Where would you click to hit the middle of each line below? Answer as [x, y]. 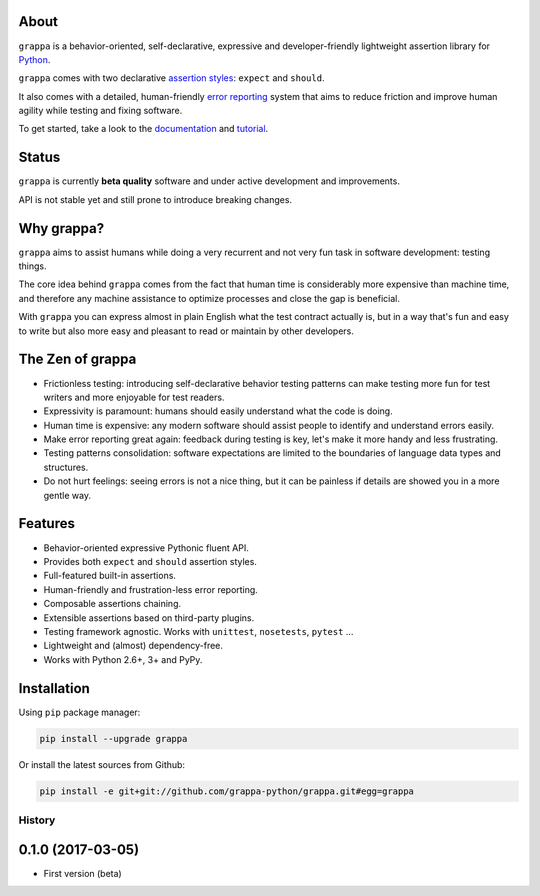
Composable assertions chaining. [112, 604]
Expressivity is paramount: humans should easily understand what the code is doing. [218, 411]
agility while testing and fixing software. [100, 111]
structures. [66, 467]
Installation [54, 688]
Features [46, 523]
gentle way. [67, 495]
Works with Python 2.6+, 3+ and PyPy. [123, 659]
